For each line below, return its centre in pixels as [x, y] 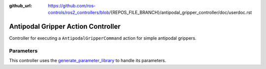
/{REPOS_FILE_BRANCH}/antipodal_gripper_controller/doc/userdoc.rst [181, 13]
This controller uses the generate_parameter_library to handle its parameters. [88, 61]
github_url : [20, 6]
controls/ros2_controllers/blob [79, 13]
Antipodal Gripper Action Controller [65, 27]
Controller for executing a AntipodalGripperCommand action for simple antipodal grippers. [103, 38]
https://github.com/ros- [72, 6]
